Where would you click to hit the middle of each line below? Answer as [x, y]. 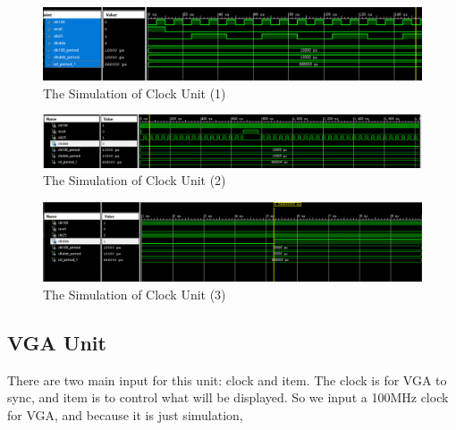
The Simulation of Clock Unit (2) [135, 180]
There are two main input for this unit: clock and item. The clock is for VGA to [227, 379]
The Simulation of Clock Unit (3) [135, 295]
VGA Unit [57, 342]
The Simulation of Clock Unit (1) [135, 93]
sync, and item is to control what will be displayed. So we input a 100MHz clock [228, 397]
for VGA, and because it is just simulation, [125, 415]
